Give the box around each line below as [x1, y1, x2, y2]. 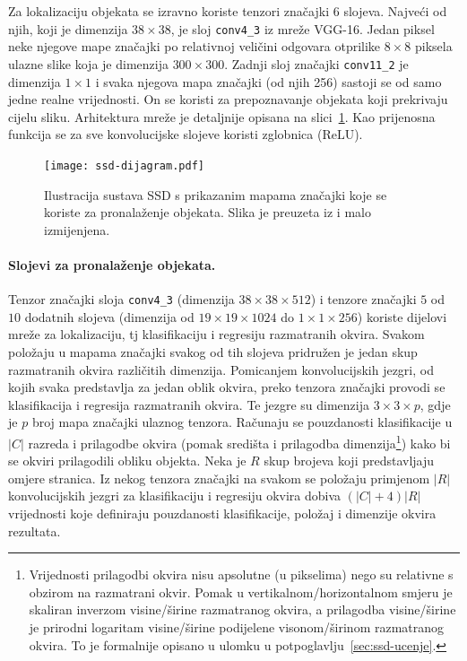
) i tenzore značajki [310, 290, 417, 309]
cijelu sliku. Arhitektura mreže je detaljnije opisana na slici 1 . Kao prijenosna [8, 107, 436, 126]
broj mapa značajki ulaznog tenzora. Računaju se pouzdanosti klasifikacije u [31, 413, 453, 431]
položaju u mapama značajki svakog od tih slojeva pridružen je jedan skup [8, 342, 418, 361]
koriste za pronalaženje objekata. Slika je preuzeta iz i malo [44, 203, 371, 222]
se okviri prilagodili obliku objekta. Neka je [8, 451, 246, 470]
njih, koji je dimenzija [8, 19, 128, 38]
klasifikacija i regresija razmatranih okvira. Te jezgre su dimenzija [8, 395, 369, 413]
